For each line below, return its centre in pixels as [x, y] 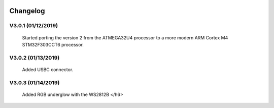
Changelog [27, 11]
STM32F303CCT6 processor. [53, 44]
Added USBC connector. [48, 69]
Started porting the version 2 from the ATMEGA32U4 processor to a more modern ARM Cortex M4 [125, 37]
